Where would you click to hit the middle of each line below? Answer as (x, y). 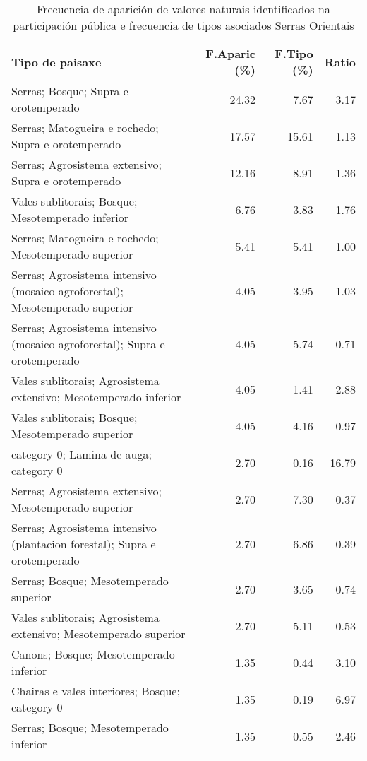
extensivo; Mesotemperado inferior (96, 397)
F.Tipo (294, 53)
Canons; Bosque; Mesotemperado (93, 654)
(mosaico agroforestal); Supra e (88, 344)
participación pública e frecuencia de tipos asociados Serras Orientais (183, 25)
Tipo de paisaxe (56, 61)
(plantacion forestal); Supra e (84, 544)
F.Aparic (230, 53)
